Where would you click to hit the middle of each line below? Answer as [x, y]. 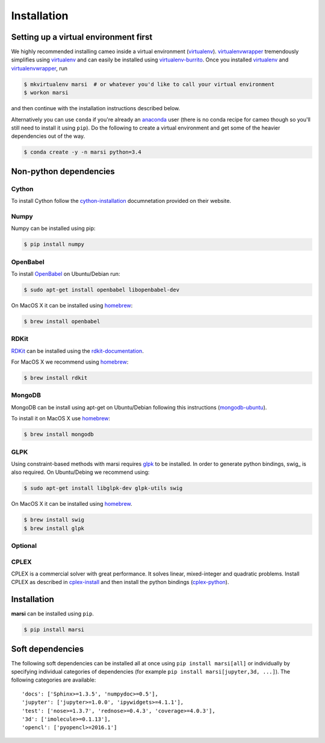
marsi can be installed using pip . [53, 614]
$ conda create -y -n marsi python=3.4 [82, 152]
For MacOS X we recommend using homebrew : [70, 362]
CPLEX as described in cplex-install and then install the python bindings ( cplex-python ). [120, 582]
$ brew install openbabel [62, 321]
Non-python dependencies [63, 171]
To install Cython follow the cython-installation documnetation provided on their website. [121, 201]
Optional [24, 546]
